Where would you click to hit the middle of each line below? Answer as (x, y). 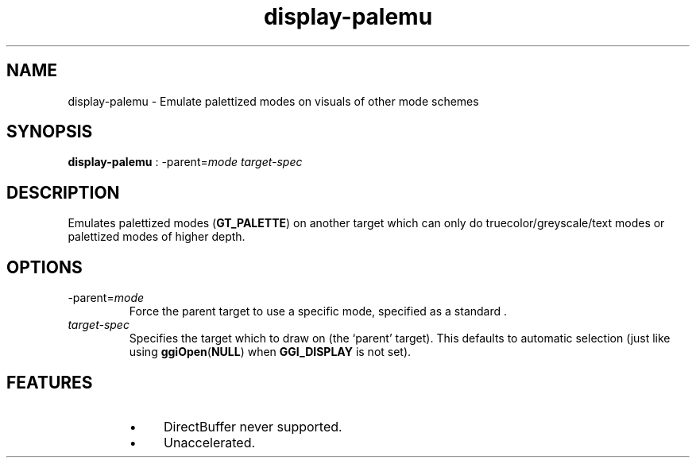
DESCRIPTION (63, 192)
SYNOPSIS (50, 132)
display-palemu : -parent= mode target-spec (185, 162)
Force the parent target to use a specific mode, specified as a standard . (318, 311)
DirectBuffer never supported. (253, 426)
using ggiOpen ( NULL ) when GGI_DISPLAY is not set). (270, 352)
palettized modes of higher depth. (157, 237)
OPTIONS (44, 267)
